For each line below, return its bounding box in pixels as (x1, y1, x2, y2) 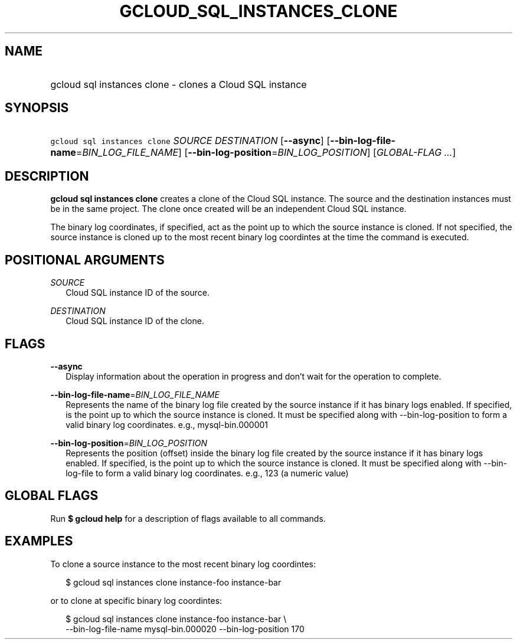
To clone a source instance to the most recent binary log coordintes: (50, 558, 316, 569)
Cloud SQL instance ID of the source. (66, 287, 210, 298)
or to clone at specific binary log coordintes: (50, 595, 222, 606)
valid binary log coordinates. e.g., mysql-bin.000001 (66, 419, 268, 430)
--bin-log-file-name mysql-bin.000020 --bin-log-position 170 (66, 623, 305, 634)
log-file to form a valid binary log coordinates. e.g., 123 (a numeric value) (66, 468, 349, 478)
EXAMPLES (5, 534, 73, 549)
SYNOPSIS (5, 100, 69, 116)
